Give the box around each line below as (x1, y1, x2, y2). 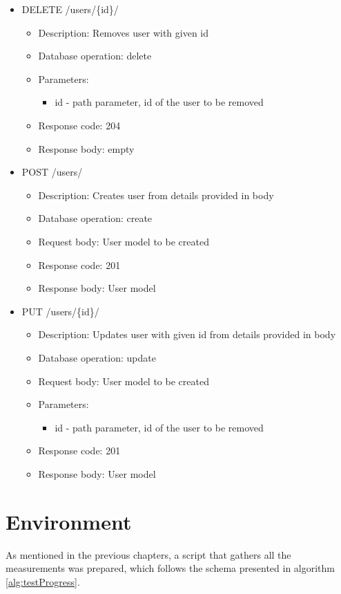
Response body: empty (38, 141, 135, 156)
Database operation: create (38, 211, 153, 225)
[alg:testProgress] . (6, 574, 80, 588)
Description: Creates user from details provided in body (38, 187, 274, 202)
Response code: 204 (38, 118, 121, 132)
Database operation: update (38, 350, 156, 364)
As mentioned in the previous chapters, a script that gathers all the (6, 547, 291, 561)
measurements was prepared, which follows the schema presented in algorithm (6, 561, 335, 575)
